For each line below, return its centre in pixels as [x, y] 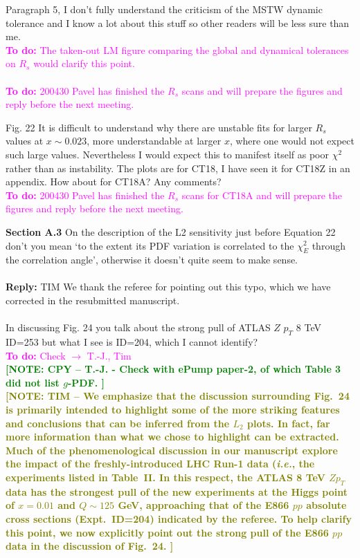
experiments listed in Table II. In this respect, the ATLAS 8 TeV [165, 477]
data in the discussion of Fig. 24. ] [90, 546]
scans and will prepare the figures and [262, 90]
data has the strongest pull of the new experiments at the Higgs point [177, 491]
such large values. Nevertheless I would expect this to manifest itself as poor [167, 154]
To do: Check [36, 355]
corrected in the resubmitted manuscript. [93, 300]
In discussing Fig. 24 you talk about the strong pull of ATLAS [138, 327]
